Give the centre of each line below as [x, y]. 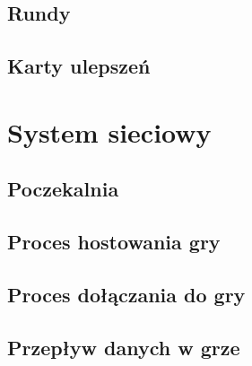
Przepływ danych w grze [124, 347]
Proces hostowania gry [114, 242]
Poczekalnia [63, 189]
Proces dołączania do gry [126, 294]
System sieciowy [109, 131]
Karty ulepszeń [79, 66]
